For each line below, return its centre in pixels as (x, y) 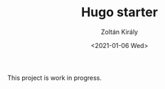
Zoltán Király (119, 32)
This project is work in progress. (54, 78)
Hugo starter (119, 12)
